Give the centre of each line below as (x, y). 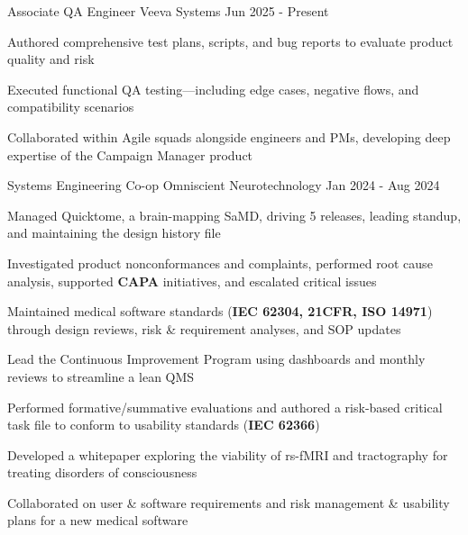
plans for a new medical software (98, 520)
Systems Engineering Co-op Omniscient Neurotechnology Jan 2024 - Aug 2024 (224, 185)
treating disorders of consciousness (102, 472)
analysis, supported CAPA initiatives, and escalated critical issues (192, 281)
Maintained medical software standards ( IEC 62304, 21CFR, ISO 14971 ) (220, 311)
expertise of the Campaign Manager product (130, 154)
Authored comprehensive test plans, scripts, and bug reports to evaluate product (230, 41)
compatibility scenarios (71, 107)
